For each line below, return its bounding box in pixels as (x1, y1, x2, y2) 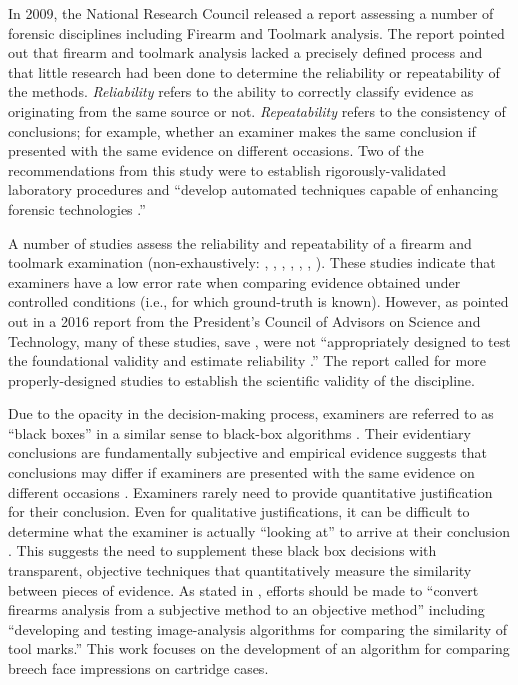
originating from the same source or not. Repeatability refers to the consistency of (8, 100, 506, 121)
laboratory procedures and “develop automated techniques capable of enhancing (8, 179, 498, 200)
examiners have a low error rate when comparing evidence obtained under (8, 271, 461, 292)
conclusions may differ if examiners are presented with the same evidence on (8, 462, 475, 483)
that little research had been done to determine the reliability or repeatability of (8, 61, 500, 82)
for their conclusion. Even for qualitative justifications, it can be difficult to (8, 501, 470, 522)
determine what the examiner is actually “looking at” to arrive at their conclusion (8, 520, 511, 541)
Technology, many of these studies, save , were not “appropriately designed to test (8, 330, 511, 351)
